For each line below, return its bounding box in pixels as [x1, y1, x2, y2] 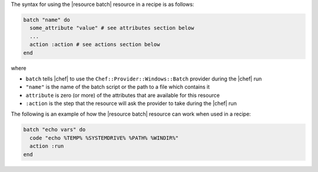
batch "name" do [23, 16, 71, 23]
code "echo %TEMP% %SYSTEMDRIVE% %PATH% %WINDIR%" [29, 134, 179, 141]
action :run [29, 143, 64, 150]
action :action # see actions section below [29, 41, 160, 48]
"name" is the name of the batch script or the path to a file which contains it [25, 83, 210, 90]
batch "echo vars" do [23, 126, 86, 133]
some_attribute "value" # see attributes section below [29, 25, 194, 32]
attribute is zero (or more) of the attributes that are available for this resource [25, 92, 220, 99]
